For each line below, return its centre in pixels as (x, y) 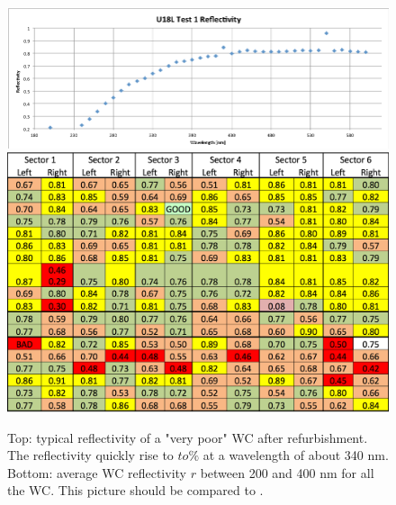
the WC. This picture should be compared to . (135, 490)
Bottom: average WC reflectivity (97, 472)
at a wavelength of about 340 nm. (296, 455)
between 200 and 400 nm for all (287, 472)
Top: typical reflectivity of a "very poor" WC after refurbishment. (188, 437)
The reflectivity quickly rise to (90, 455)
